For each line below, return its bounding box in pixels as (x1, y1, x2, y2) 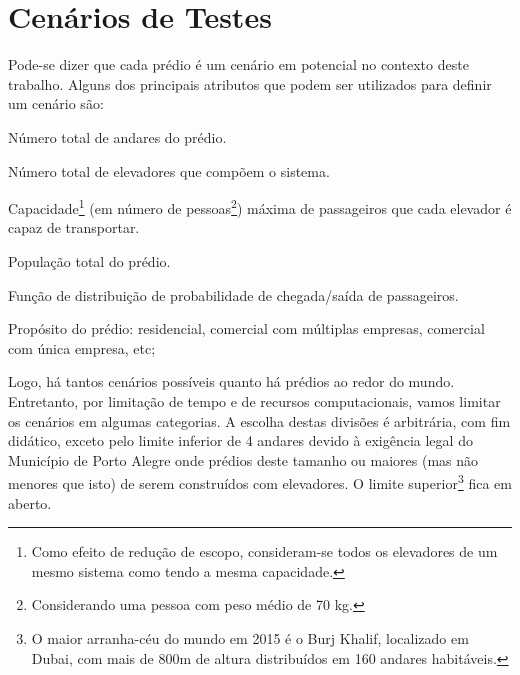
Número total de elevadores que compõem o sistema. (8, 160, 330, 181)
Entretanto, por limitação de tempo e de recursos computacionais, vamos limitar (8, 390, 501, 411)
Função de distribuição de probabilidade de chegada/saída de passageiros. (8, 284, 459, 305)
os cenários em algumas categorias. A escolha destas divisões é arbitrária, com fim (8, 410, 511, 431)
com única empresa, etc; (8, 337, 156, 358)
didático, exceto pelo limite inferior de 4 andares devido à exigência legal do (8, 430, 473, 451)
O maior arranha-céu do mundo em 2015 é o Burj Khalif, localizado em (31, 627, 469, 648)
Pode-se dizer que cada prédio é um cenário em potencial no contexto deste (8, 54, 469, 75)
